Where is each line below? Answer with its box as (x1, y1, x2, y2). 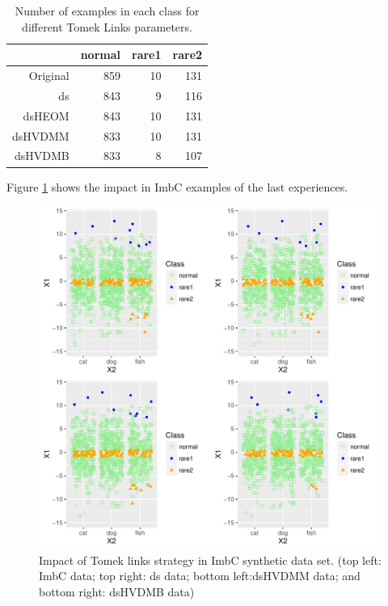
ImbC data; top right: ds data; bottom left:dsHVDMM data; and (39, 567, 361, 584)
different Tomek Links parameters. (22, 18, 192, 35)
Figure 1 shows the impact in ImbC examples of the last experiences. (6, 178, 348, 195)
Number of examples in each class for (15, 2, 200, 19)
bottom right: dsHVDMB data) (39, 583, 195, 600)
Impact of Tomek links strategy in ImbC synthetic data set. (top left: (39, 551, 382, 568)
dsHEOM (23, 107, 70, 124)
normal (80, 46, 121, 63)
